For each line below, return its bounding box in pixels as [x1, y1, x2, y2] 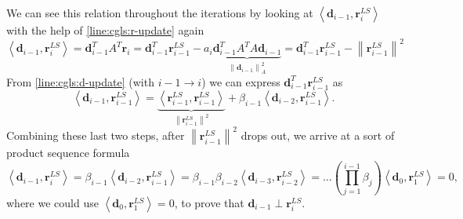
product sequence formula [6, 144, 130, 161]
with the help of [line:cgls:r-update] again [6, 22, 204, 38]
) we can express [201, 73, 280, 89]
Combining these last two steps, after [6, 127, 185, 144]
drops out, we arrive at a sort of [241, 127, 395, 144]
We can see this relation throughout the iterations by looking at [6, 5, 313, 20]
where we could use [6, 194, 99, 210]
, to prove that [174, 194, 244, 210]
